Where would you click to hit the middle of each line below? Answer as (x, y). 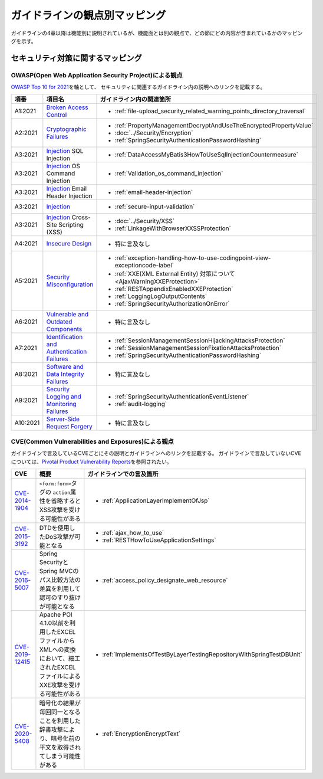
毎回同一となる (60, 712)
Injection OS (63, 166)
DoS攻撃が (60, 537)
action (62, 493)
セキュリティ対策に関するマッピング (76, 58)
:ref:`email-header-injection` (154, 192)
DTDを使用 (54, 528)
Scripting (71, 225)
